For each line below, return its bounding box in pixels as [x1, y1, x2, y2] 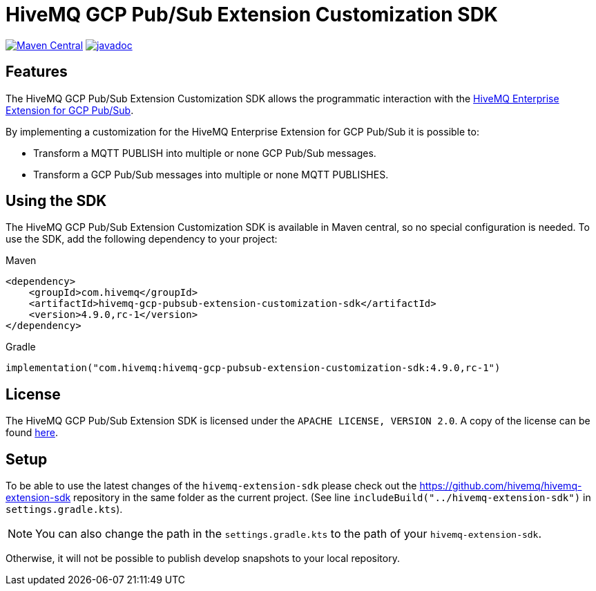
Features [6, 63, 68, 81]
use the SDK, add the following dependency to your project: [6, 233, 278, 245]
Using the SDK [6, 192, 107, 210]
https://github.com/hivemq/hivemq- [419, 480, 582, 492]
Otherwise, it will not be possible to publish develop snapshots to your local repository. [6, 552, 400, 565]
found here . [6, 426, 58, 439]
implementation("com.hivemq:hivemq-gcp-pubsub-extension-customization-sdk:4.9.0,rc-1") [6, 362, 501, 374]
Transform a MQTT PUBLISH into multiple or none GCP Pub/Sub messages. [33, 147, 376, 159]
